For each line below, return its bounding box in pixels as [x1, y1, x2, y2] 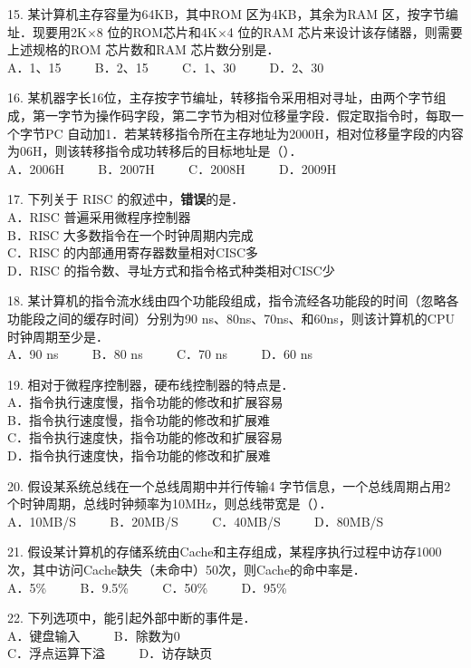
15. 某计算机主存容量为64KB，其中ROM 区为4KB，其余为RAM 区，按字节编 [7, 5, 458, 23]
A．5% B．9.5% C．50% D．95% [7, 577, 287, 596]
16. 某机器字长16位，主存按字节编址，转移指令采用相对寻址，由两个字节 [7, 88, 434, 107]
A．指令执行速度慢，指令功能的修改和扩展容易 [7, 392, 284, 411]
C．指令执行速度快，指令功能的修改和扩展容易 [7, 428, 284, 447]
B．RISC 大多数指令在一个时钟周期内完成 [7, 225, 254, 244]
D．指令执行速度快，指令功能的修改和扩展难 [7, 446, 271, 465]
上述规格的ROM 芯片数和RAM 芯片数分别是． [7, 40, 280, 59]
